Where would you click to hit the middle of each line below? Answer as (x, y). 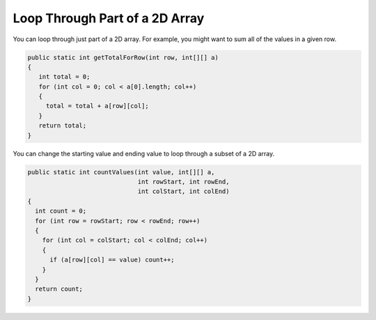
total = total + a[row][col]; (97, 106)
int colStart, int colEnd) (183, 191)
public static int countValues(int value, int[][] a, (121, 172)
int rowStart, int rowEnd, (183, 182)
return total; (63, 126)
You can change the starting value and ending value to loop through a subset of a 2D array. (144, 153)
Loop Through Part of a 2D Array (109, 18)
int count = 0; (61, 211)
